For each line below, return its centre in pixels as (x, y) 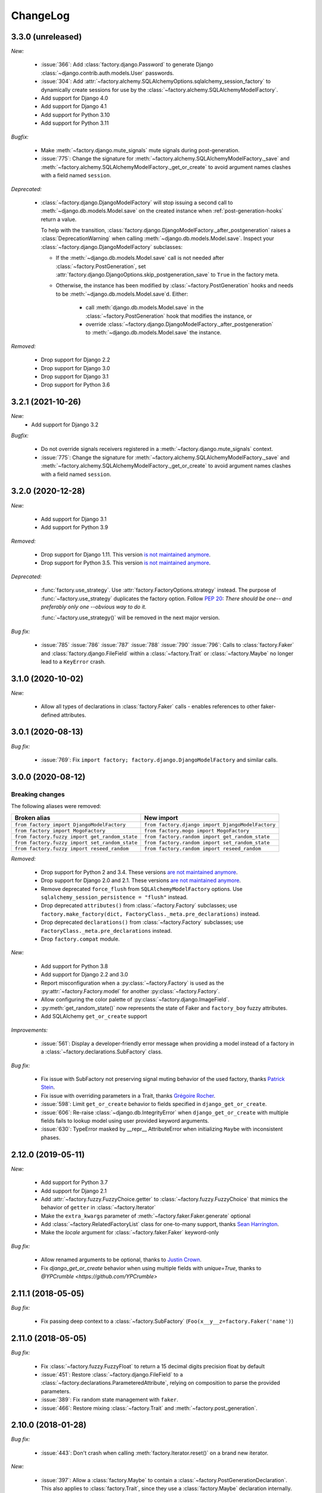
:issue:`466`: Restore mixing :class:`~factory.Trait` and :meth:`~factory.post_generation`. (149, 1408)
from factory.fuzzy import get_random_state (76, 836)
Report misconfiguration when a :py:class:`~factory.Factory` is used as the (132, 983)
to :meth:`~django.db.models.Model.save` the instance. (154, 333)
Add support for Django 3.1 (74, 519)
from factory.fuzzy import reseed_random (72, 848)
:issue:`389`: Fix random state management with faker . (109, 1400)
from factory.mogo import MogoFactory (197, 830)
